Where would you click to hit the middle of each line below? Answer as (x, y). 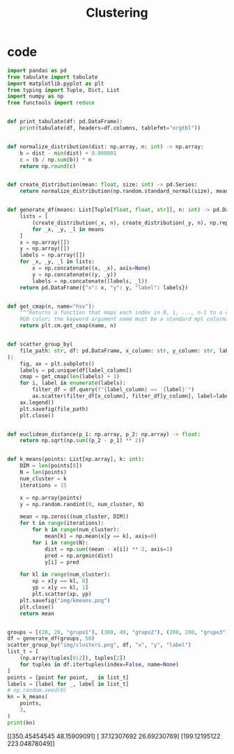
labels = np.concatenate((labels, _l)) (90, 281)
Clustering (117, 13)
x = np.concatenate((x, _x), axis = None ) (92, 268)
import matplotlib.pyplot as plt (56, 84)
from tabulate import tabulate (53, 77)
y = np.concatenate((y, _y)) (75, 274)
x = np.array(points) (51, 498)
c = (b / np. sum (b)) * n (56, 159)
